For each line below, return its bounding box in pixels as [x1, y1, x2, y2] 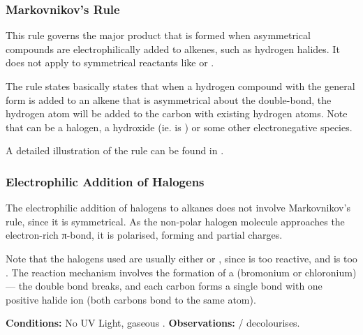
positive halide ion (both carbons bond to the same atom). [6, 292, 256, 306]
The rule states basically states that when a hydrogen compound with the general [6, 79, 355, 93]
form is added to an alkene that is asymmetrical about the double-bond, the [6, 92, 332, 107]
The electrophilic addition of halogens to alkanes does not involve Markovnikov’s [6, 200, 350, 215]
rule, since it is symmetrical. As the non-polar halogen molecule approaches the [6, 214, 345, 228]
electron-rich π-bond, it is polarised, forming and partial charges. [6, 228, 283, 242]
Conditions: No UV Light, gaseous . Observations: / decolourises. [6, 315, 300, 330]
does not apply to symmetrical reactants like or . [6, 55, 214, 70]
